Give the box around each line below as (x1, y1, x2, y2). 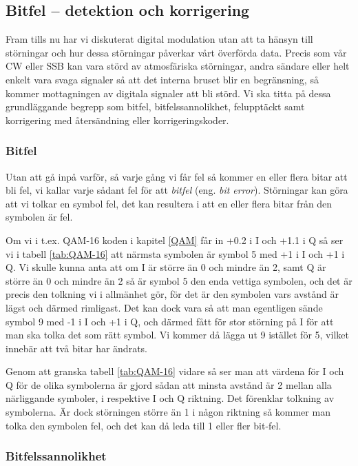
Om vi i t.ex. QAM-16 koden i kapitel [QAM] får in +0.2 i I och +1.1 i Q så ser (6, 232, 344, 247)
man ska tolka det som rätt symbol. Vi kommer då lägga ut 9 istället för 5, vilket (6, 327, 349, 342)
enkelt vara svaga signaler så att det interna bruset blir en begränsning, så (6, 72, 319, 86)
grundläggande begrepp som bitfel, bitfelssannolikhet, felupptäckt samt (6, 99, 305, 114)
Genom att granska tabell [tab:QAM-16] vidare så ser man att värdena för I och (6, 364, 344, 378)
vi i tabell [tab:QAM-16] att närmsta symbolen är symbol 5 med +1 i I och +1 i (6, 246, 345, 261)
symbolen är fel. (6, 210, 73, 224)
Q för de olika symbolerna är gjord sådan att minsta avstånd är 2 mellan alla (6, 377, 332, 392)
